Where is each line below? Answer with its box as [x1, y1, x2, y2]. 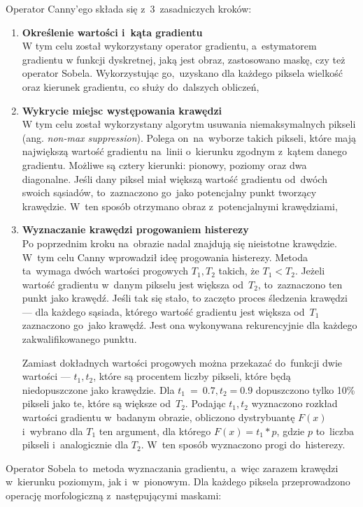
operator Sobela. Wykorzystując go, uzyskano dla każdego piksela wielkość [22, 66, 343, 80]
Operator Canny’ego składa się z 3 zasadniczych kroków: [6, 1, 252, 15]
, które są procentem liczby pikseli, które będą [93, 369, 291, 383]
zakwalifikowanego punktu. [22, 332, 137, 346]
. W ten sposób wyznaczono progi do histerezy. [141, 437, 346, 452]
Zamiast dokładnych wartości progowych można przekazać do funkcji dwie [22, 355, 343, 369]
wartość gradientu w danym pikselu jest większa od [22, 277, 243, 291]
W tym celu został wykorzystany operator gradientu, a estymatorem [22, 38, 317, 53]
